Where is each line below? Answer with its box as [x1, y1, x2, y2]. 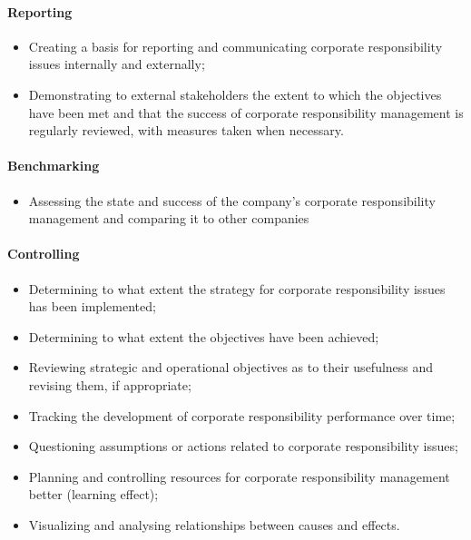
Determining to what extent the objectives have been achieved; [28, 327, 379, 346]
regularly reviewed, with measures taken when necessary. [28, 121, 344, 140]
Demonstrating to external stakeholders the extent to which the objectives [28, 84, 442, 103]
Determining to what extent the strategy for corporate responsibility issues [28, 279, 446, 298]
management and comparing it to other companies [28, 209, 309, 228]
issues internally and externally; [28, 54, 205, 74]
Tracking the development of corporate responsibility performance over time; [28, 406, 456, 425]
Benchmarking [7, 156, 100, 175]
